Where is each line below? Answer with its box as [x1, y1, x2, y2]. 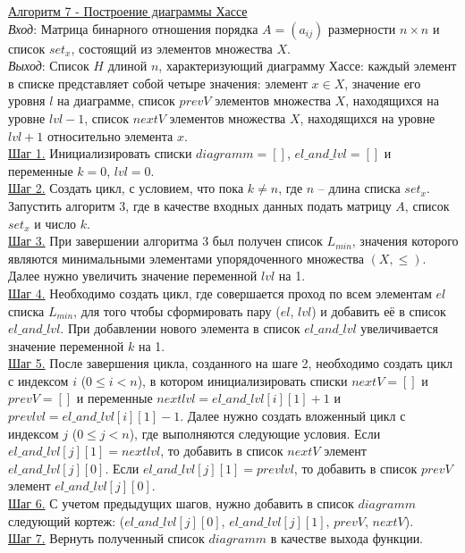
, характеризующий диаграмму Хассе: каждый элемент [158, 56, 457, 75]
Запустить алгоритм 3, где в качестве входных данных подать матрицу [8, 196, 392, 214]
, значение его [344, 73, 421, 92]
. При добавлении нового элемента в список [60, 319, 300, 338]
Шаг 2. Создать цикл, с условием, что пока [8, 179, 244, 197]
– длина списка [317, 179, 401, 197]
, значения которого [351, 231, 459, 250]
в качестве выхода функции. [270, 529, 424, 548]
